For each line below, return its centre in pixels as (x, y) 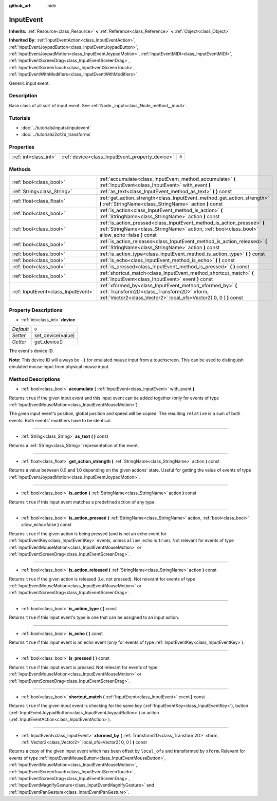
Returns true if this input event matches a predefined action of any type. (82, 502)
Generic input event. (29, 83)
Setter (19, 335)
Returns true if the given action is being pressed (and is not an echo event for (88, 534)
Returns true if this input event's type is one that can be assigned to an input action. (94, 617)
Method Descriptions (35, 379)
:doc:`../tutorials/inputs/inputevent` (56, 128)
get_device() (49, 342)
